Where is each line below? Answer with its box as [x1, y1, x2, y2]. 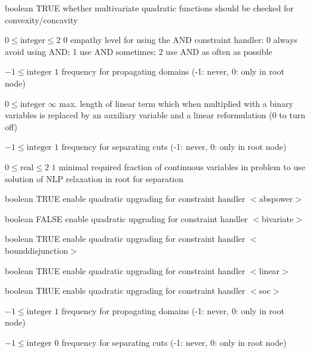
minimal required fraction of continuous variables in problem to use [59, 160, 305, 173]
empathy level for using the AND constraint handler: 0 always [70, 33, 297, 46]
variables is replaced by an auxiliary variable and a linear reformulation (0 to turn [5, 109, 305, 121]
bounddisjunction [5, 244, 68, 256]
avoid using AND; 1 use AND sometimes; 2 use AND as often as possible [5, 45, 272, 57]
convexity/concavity [5, 13, 78, 26]
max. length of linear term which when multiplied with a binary [59, 97, 293, 109]
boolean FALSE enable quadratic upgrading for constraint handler [5, 212, 248, 225]
